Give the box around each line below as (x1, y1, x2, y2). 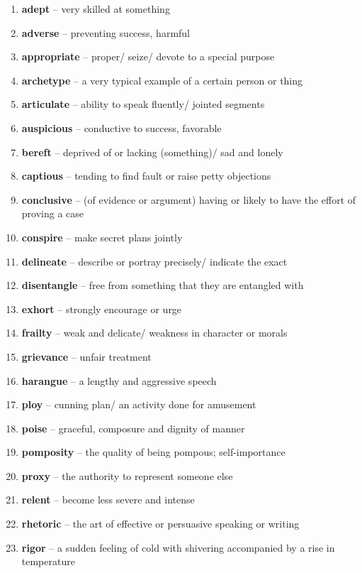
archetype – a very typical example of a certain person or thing (21, 72, 303, 87)
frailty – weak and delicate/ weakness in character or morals (21, 325, 288, 340)
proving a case (21, 206, 84, 221)
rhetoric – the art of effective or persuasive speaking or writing (21, 516, 300, 531)
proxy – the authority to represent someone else (21, 468, 233, 483)
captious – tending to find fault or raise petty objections (21, 168, 271, 183)
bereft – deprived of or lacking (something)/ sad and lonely (21, 144, 283, 159)
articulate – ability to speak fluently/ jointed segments (21, 97, 265, 111)
